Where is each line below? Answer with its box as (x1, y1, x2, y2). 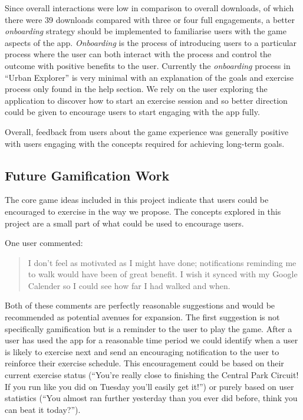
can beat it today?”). (5, 403, 81, 415)
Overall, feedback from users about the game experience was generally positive (5, 125, 289, 137)
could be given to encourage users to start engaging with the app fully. (5, 106, 260, 118)
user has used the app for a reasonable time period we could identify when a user (5, 334, 298, 346)
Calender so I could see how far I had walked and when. (28, 279, 230, 291)
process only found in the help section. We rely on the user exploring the (5, 83, 268, 95)
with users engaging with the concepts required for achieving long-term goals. (5, 137, 285, 149)
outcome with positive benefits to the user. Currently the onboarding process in (5, 59, 291, 71)
